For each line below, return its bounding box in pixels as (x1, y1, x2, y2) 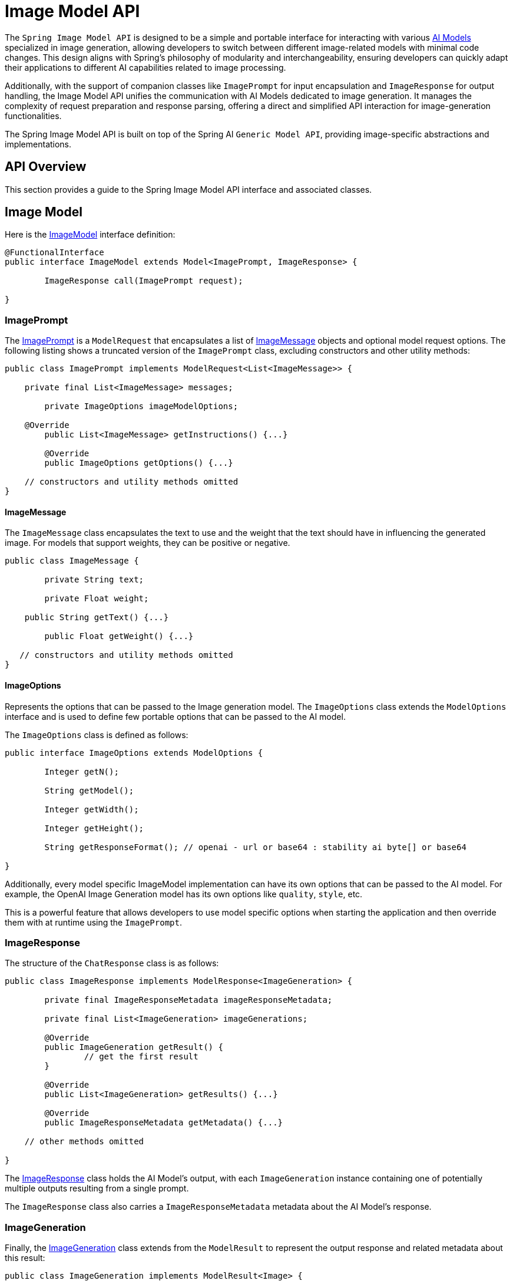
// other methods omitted (24, 1137, 144, 1147)
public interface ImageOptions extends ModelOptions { (5, 748, 263, 758)
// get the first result (84, 1052, 198, 1062)
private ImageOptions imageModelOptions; (44, 401, 239, 411)
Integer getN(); (44, 766, 119, 776)
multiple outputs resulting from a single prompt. (5, 1183, 189, 1194)
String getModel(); (44, 785, 134, 795)
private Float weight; (44, 594, 149, 604)
